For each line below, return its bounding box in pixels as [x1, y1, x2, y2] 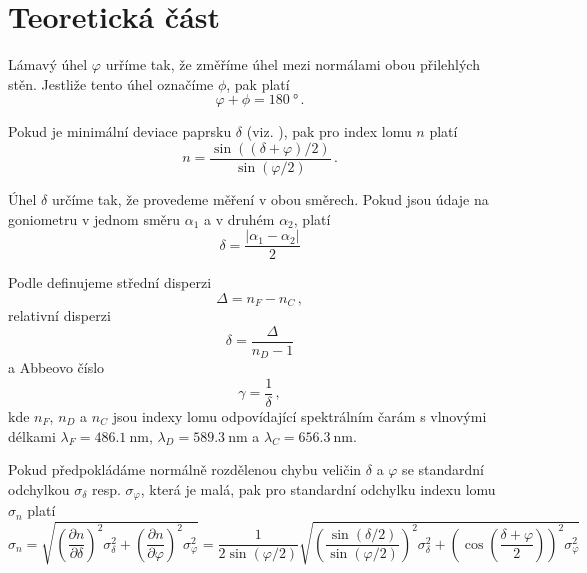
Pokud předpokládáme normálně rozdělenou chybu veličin [8, 459, 362, 480]
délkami [8, 425, 56, 446]
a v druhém [204, 208, 275, 229]
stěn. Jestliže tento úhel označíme [8, 73, 214, 94]
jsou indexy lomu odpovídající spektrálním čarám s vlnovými [112, 406, 487, 427]
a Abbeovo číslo [8, 357, 105, 378]
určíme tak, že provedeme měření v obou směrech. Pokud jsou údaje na [51, 188, 489, 209]
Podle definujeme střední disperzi [8, 272, 212, 293]
